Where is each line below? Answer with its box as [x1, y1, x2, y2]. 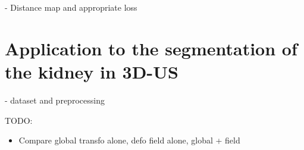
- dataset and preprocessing [5, 93, 105, 106]
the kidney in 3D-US [5, 59, 178, 83]
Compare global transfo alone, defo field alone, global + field [18, 134, 240, 146]
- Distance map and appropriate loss [5, 1, 137, 13]
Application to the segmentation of [5, 36, 297, 60]
